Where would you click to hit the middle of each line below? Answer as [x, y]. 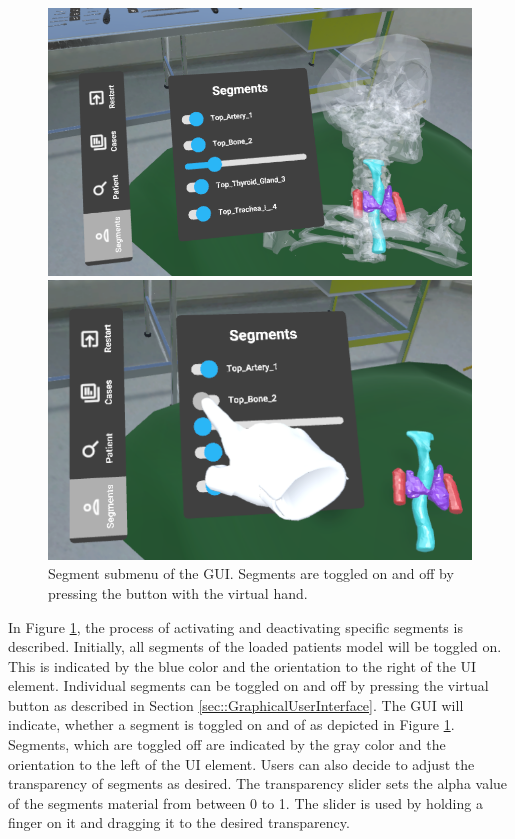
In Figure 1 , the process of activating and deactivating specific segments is [235, 626]
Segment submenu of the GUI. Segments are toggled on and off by [251, 573]
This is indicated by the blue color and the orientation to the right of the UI [242, 665]
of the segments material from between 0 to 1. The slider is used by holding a [245, 802]
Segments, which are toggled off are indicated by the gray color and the [227, 744]
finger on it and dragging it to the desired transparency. [179, 822]
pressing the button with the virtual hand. [178, 592]
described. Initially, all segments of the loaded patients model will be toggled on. [255, 646]
